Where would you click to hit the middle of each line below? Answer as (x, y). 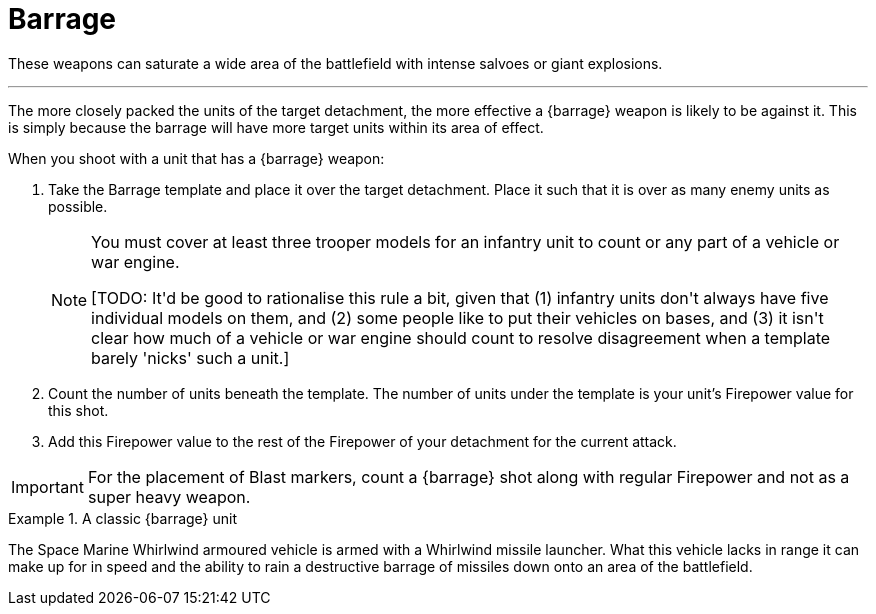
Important (47, 486)
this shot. (78, 410)
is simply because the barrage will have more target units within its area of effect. (276, 127)
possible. (78, 206)
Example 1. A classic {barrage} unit (123, 518)
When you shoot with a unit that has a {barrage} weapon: (196, 158)
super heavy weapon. (169, 496)
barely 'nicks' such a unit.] (190, 357)
